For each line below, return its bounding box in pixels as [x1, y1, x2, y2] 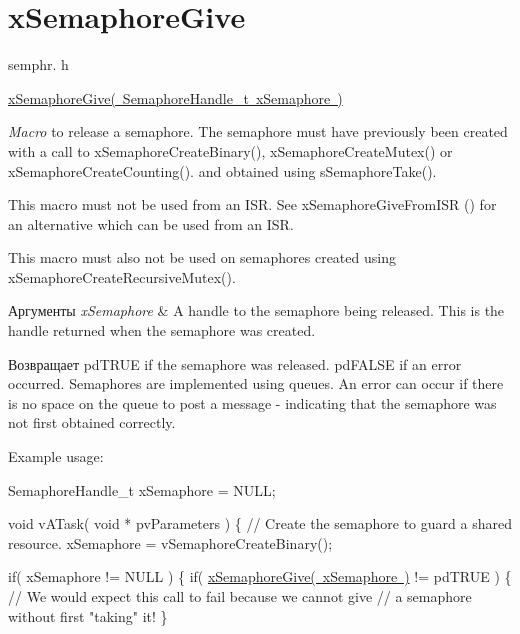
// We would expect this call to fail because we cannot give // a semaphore [8, 586, 472, 606]
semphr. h [8, 54, 69, 75]
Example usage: [8, 446, 104, 467]
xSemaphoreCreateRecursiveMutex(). [8, 266, 236, 287]
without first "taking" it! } [8, 605, 168, 626]
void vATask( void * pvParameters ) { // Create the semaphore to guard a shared [8, 513, 512, 534]
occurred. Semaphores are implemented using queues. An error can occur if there [8, 373, 504, 394]
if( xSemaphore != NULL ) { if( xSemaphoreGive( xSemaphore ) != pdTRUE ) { [8, 566, 512, 587]
